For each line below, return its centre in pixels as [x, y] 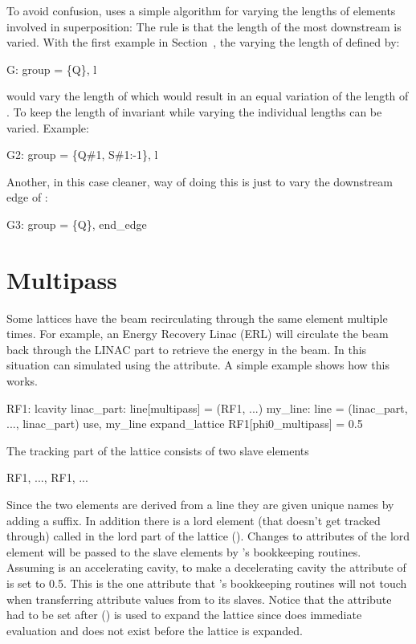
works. [22, 381]
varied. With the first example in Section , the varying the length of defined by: [203, 42]
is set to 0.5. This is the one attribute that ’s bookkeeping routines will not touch [207, 583]
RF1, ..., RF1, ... [47, 477]
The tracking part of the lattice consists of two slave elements [158, 450]
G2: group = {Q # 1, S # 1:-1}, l [82, 155]
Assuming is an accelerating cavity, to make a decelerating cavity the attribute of [206, 567]
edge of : [27, 197]
